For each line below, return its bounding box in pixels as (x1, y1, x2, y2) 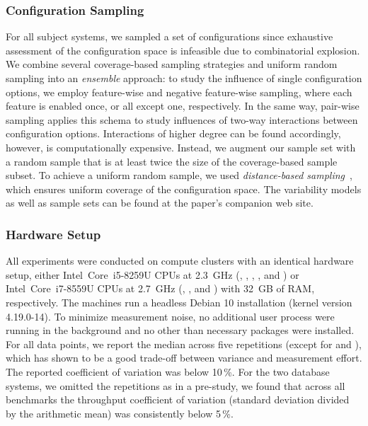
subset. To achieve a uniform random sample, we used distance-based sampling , (6, 168, 352, 183)
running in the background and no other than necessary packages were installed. (6, 323, 355, 338)
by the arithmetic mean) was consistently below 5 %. (6, 405, 234, 420)
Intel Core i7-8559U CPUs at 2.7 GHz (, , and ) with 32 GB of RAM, (6, 281, 315, 296)
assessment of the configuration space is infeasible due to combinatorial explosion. (6, 42, 360, 57)
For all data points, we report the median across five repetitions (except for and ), (6, 336, 362, 351)
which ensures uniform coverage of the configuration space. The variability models (6, 181, 362, 196)
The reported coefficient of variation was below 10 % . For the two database (6, 364, 330, 379)
